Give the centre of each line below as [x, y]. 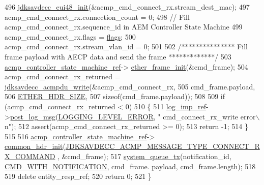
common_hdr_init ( [35, 146]
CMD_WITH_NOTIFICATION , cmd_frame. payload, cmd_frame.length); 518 [130, 166]
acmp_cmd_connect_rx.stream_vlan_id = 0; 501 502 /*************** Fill [126, 47]
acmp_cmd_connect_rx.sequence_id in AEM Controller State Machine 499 [124, 27]
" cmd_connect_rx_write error [207, 116]
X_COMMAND [30, 156]
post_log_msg [33, 116]
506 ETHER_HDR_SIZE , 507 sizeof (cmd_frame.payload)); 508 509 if [115, 96]
